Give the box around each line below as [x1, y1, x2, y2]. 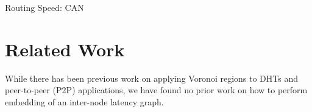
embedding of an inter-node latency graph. [5, 95, 164, 108]
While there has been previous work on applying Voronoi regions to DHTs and [5, 71, 299, 84]
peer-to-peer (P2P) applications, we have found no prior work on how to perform [5, 84, 308, 96]
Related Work [5, 36, 125, 61]
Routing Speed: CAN [5, 1, 84, 13]
